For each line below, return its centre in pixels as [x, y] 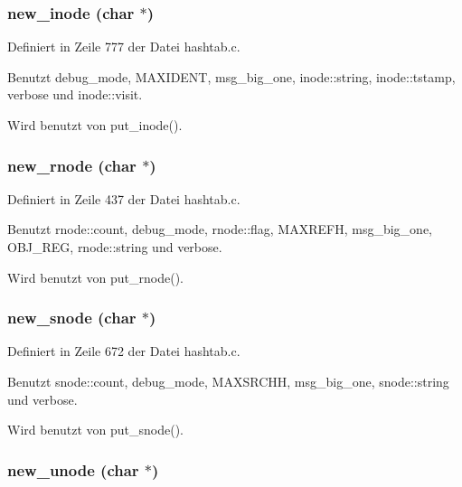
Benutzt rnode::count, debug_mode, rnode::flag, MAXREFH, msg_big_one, [220, 229]
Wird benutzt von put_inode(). [95, 125]
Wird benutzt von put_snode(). [95, 430]
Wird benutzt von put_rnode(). [95, 277]
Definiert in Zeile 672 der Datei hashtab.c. [124, 351]
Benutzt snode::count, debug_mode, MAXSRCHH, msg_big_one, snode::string [228, 381]
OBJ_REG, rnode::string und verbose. [115, 247]
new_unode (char [73, 469]
